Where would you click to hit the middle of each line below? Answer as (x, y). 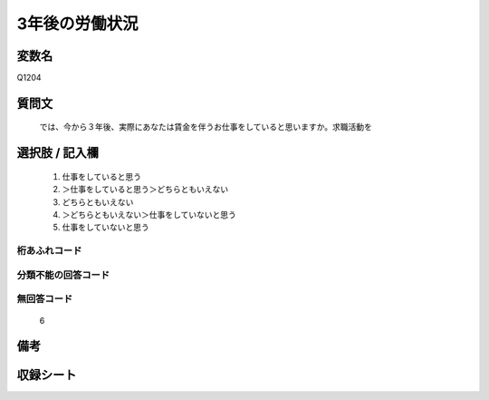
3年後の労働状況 (78, 24)
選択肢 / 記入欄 (58, 153)
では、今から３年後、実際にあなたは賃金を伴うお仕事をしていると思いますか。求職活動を (206, 127)
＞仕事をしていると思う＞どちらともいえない (145, 190)
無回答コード (45, 299)
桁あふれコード (49, 251)
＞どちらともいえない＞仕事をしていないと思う (149, 215)
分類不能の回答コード (63, 275)
